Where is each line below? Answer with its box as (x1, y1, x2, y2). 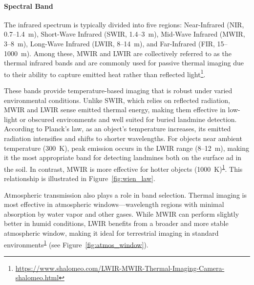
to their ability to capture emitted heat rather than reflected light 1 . (4, 67, 206, 79)
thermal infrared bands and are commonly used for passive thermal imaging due (4, 58, 244, 68)
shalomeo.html (15, 272, 59, 283)
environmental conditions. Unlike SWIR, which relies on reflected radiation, (4, 95, 230, 105)
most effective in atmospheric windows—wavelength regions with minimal (4, 199, 224, 209)
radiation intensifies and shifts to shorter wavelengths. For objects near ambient (4, 133, 242, 143)
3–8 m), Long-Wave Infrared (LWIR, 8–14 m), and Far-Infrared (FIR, (4, 38, 215, 48)
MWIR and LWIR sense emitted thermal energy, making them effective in (4, 104, 226, 115)
